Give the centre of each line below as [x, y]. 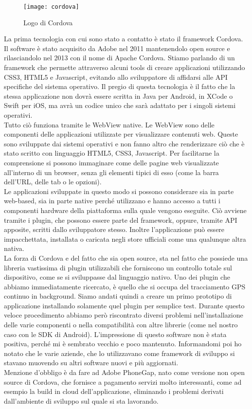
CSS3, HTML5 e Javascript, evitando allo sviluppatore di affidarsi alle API [116, 77]
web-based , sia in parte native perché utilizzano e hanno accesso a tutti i [112, 201]
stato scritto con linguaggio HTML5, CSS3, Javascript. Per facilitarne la [112, 153]
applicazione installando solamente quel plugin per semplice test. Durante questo [124, 305]
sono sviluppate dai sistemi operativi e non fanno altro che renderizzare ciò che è [124, 143]
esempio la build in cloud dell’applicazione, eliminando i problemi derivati [114, 391]
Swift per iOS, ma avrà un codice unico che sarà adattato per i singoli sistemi [120, 105]
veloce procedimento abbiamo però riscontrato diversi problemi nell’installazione [124, 315]
